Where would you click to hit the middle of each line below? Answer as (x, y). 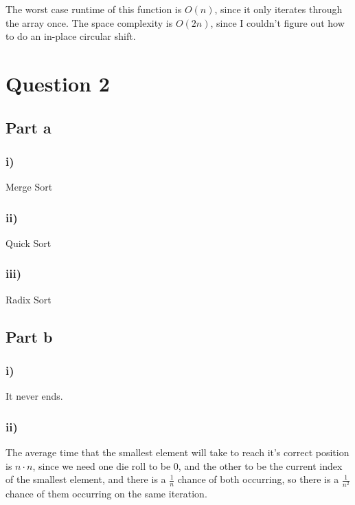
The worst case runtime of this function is (94, 9)
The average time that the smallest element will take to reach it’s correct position (177, 452)
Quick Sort (28, 243)
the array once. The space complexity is (89, 22)
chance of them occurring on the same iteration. (106, 493)
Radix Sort (28, 299)
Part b (29, 336)
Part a (28, 127)
